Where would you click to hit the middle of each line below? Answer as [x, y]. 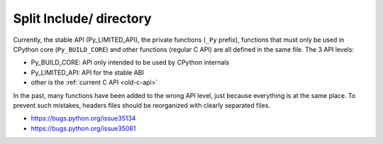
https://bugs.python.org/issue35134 [83, 118]
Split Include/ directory [82, 18]
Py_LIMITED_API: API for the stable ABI [88, 72]
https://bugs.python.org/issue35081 [83, 128]
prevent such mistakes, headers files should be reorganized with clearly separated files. [142, 105]
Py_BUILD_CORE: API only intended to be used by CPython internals [130, 62]
